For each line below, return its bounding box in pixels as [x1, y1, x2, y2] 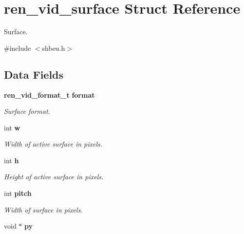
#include [4, 43, 31, 53]
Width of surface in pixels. [4, 204, 83, 214]
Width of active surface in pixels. [4, 139, 103, 149]
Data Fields [4, 66, 64, 82]
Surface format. [4, 106, 50, 116]
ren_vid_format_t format [4, 89, 95, 100]
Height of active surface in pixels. [4, 171, 104, 182]
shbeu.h [42, 43, 65, 53]
